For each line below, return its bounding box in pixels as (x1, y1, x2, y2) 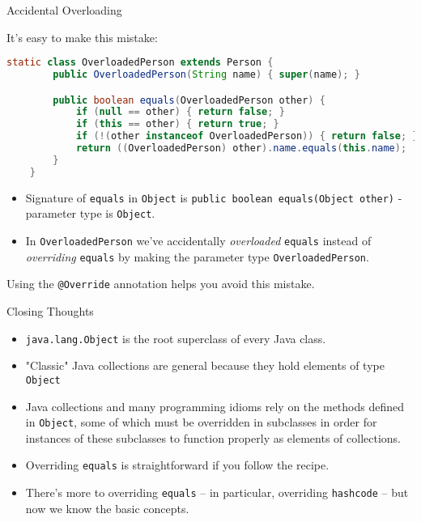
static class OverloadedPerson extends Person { (6, 57, 274, 69)
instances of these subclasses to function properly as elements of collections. (25, 429, 401, 446)
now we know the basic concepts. (25, 499, 189, 516)
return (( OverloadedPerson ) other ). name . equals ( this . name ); (75, 142, 407, 155)
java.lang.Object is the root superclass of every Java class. (25, 329, 326, 346)
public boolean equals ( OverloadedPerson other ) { (53, 94, 325, 106)
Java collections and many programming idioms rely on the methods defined (25, 397, 405, 414)
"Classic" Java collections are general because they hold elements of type (25, 357, 385, 374)
